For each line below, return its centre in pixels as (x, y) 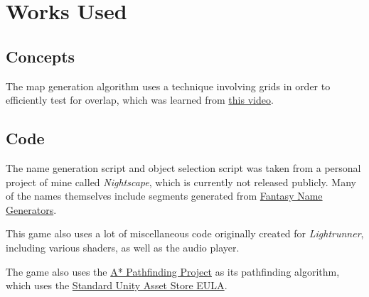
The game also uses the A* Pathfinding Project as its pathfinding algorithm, (173, 271)
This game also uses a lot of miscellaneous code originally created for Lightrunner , (185, 233)
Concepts (41, 56)
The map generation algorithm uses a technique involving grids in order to (168, 86)
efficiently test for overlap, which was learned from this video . (140, 100)
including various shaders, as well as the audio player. (123, 247)
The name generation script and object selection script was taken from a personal (183, 167)
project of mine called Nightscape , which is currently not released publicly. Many (181, 182)
